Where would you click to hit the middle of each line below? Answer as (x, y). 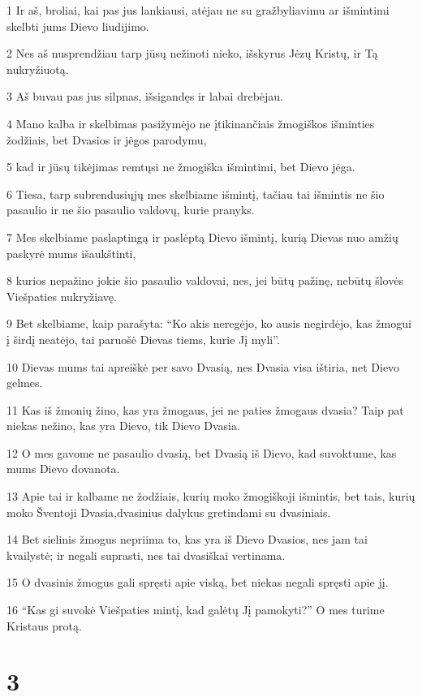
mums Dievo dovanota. (63, 469)
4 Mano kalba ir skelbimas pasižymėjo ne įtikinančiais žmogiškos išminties (191, 123)
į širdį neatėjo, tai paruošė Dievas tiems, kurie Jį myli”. (143, 339)
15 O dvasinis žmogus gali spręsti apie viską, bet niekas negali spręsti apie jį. (198, 582)
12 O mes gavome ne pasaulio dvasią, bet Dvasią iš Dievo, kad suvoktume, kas (202, 452)
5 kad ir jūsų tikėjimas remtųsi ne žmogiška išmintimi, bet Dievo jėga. (181, 167)
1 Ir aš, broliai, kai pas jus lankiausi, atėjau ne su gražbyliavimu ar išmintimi (198, 10)
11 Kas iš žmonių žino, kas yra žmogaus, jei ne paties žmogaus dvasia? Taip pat (205, 409)
